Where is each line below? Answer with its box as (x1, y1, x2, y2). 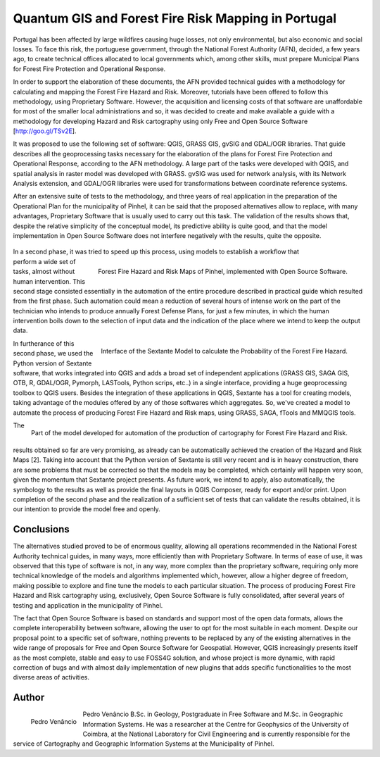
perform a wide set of (13, 257, 77, 265)
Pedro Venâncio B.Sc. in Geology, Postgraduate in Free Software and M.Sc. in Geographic (82, 710, 343, 718)
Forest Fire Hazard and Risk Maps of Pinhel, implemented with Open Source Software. (98, 268, 348, 276)
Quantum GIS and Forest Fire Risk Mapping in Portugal (13, 11, 337, 26)
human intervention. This (13, 277, 86, 285)
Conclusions (13, 523, 70, 535)
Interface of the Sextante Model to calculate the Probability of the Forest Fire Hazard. (101, 346, 348, 355)
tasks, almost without (13, 268, 75, 276)
